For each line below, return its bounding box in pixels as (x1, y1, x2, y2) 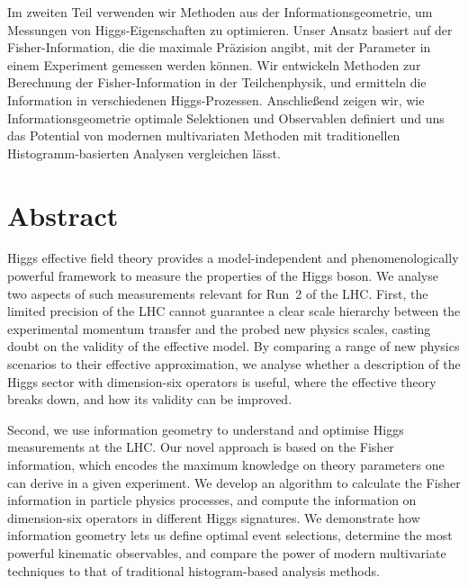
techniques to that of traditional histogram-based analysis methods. (7, 561, 380, 580)
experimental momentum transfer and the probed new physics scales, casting (7, 319, 431, 338)
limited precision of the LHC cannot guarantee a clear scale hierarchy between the (7, 302, 461, 320)
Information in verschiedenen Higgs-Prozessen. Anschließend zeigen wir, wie (7, 90, 425, 109)
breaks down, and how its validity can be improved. (7, 390, 292, 409)
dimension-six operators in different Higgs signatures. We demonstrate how (7, 508, 420, 527)
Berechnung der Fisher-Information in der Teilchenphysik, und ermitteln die (7, 73, 427, 92)
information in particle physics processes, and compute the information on (7, 491, 417, 509)
